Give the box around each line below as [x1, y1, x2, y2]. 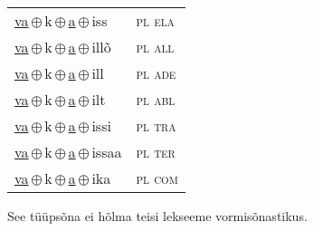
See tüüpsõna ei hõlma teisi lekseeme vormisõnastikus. [7, 207, 308, 225]
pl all [136, 36, 175, 57]
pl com [136, 168, 178, 188]
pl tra [136, 115, 176, 136]
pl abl [136, 89, 176, 110]
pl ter [136, 141, 176, 162]
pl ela [136, 10, 175, 31]
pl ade [136, 63, 176, 83]
